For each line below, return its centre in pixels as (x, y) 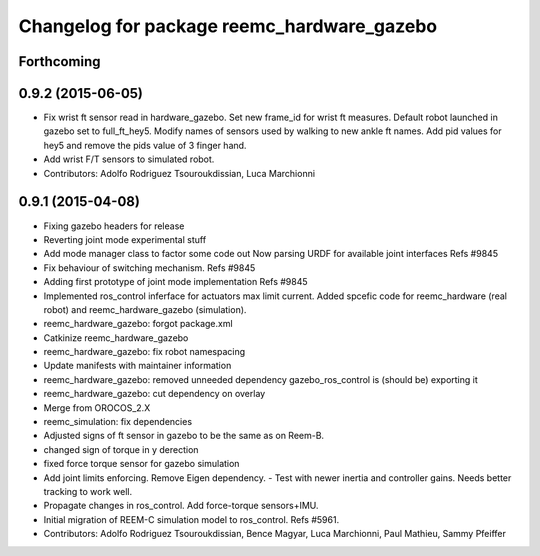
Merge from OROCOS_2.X (97, 407)
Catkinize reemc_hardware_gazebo (116, 337)
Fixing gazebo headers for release (114, 226)
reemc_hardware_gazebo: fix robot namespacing (144, 352)
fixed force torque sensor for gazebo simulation (141, 464)
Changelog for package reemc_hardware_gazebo (228, 26)
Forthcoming (59, 61)
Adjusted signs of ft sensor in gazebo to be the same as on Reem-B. (184, 436)
